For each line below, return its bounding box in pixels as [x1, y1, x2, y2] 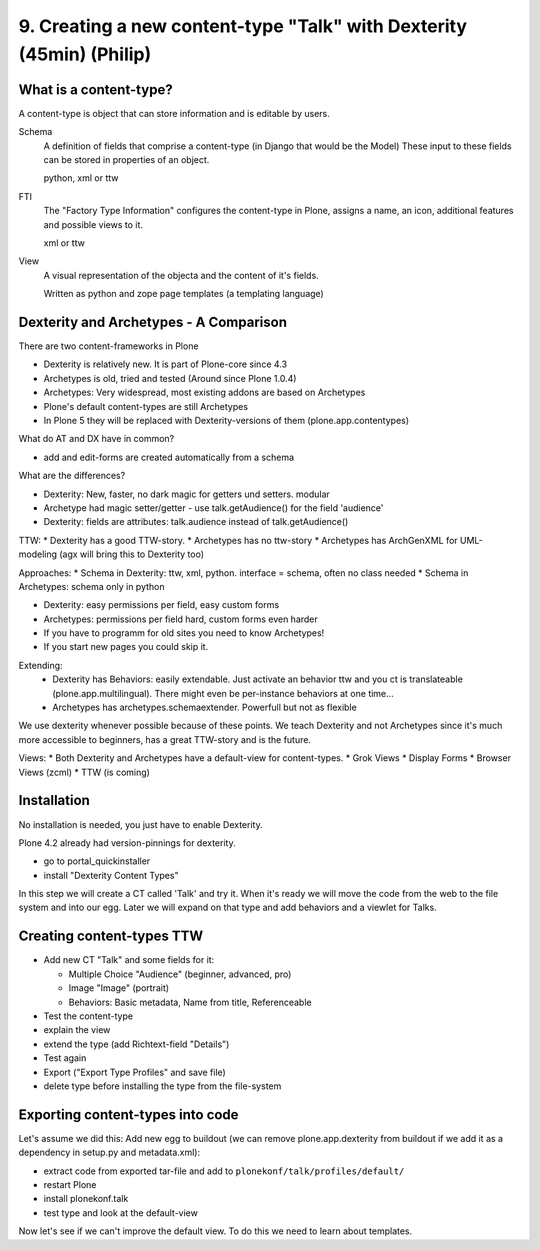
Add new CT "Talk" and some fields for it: [43, 954, 215, 966]
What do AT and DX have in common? [18, 433, 175, 445]
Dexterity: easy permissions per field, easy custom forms [43, 599, 280, 611]
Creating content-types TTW [18, 928, 204, 945]
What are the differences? [18, 470, 126, 482]
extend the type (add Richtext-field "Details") [43, 1038, 230, 1050]
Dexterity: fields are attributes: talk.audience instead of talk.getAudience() [43, 516, 349, 528]
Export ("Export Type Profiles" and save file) [43, 1066, 227, 1078]
